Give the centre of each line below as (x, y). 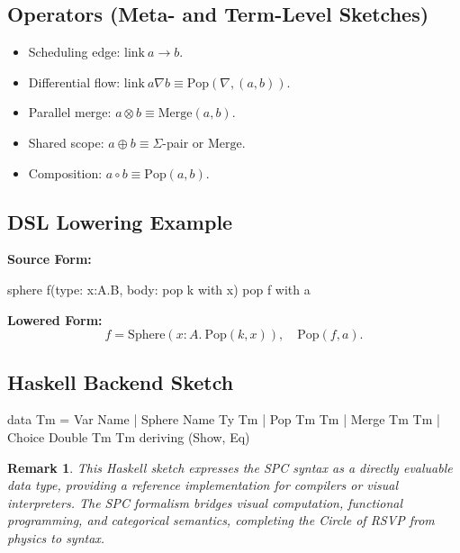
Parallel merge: (70, 112)
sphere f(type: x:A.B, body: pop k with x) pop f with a (159, 289)
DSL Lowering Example (120, 221)
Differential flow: (74, 82)
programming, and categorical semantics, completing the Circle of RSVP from (221, 520)
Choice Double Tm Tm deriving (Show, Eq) (129, 436)
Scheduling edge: (74, 52)
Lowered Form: (55, 319)
